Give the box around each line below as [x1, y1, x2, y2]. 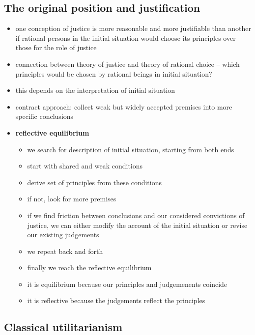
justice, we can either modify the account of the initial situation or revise [27, 220, 248, 230]
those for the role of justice [15, 42, 97, 53]
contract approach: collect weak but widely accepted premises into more [15, 101, 232, 112]
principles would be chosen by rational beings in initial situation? [15, 68, 212, 79]
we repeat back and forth [27, 246, 103, 256]
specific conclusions [15, 111, 74, 121]
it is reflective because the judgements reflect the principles [27, 295, 205, 306]
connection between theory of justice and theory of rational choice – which [15, 58, 240, 69]
